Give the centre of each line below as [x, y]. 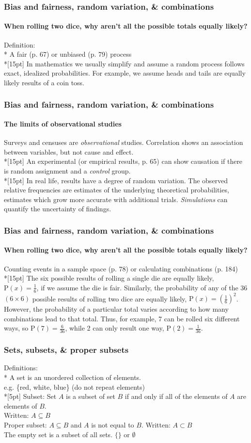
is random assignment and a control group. [67, 171]
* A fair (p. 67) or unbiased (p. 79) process [68, 54]
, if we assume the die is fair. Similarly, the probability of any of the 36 [142, 287]
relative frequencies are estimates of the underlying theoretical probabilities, [117, 190]
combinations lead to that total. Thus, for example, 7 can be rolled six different [122, 318]
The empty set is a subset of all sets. [58, 434]
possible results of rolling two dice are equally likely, [110, 298]
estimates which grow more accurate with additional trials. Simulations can [116, 199]
